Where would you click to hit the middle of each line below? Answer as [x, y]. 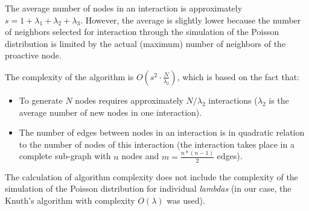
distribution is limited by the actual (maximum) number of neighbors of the [145, 43]
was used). [186, 200]
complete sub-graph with [65, 156]
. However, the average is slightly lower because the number [191, 20]
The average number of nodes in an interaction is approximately [124, 8]
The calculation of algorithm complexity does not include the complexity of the [151, 176]
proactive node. [33, 55]
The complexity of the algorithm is [69, 76]
